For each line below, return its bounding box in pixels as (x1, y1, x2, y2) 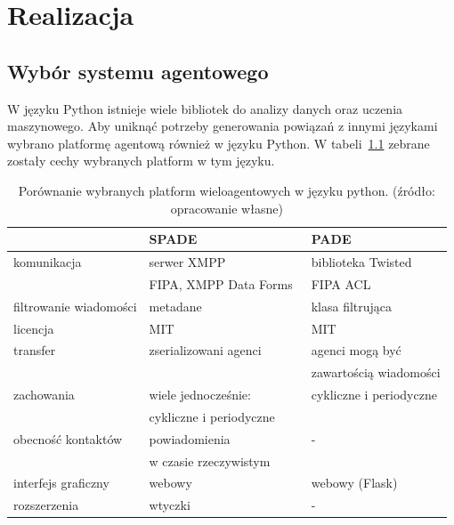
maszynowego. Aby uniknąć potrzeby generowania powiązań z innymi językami (7, 117, 438, 135)
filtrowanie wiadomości (13, 296, 137, 315)
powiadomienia (149, 429, 231, 448)
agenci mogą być (311, 341, 401, 359)
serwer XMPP (149, 252, 226, 271)
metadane (149, 296, 202, 315)
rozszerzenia (13, 496, 79, 514)
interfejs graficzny (13, 473, 109, 492)
